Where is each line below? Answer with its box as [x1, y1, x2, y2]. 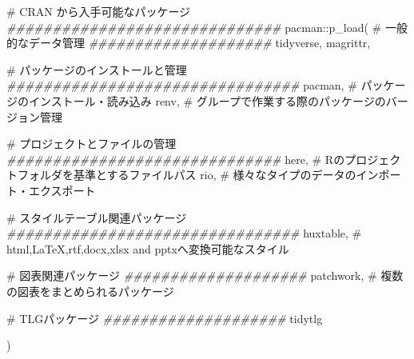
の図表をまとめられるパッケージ [6, 282, 174, 299]
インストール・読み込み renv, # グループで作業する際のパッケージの [28, 92, 386, 109]
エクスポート [28, 181, 96, 198]
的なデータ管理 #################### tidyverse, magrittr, [6, 34, 371, 51]
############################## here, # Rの [6, 150, 345, 167]
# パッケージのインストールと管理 [6, 61, 187, 78]
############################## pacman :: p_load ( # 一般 [6, 18, 408, 35]
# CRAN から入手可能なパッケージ [6, 3, 191, 19]
